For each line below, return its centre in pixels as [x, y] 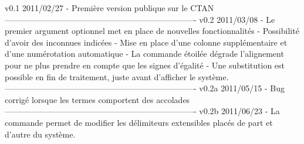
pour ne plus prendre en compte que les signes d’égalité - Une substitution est [145, 65]
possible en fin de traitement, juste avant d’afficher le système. [117, 76]
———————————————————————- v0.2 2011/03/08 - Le [140, 19]
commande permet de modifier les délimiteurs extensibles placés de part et [139, 122]
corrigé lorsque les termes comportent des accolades [97, 99]
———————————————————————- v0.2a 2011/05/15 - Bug [145, 88]
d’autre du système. [40, 134]
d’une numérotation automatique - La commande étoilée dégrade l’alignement [144, 54]
